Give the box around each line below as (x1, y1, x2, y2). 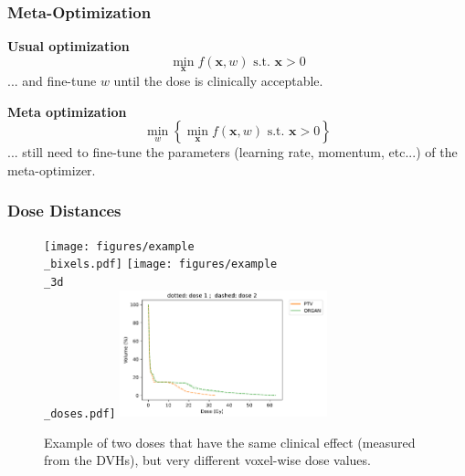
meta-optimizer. (7, 160, 96, 179)
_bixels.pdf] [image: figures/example (44, 258, 278, 271)
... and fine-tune (7, 71, 97, 90)
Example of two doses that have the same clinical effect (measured (44, 432, 416, 451)
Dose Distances (7, 199, 122, 222)
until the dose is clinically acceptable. (113, 71, 323, 90)
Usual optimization (7, 37, 130, 56)
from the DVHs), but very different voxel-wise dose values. (44, 450, 371, 470)
